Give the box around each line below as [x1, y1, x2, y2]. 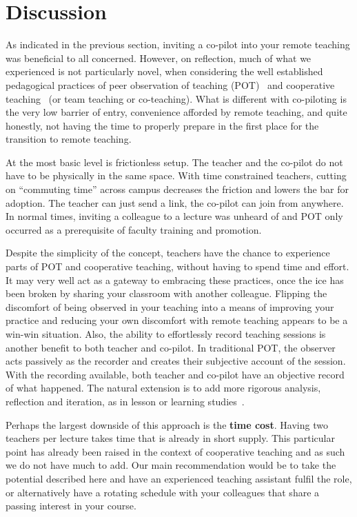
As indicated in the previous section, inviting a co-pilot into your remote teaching [6, 37, 350, 52]
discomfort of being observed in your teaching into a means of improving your [6, 299, 334, 314]
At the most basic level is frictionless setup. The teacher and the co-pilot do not [6, 154, 343, 169]
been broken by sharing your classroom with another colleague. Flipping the [6, 286, 327, 301]
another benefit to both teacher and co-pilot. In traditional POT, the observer [6, 340, 336, 354]
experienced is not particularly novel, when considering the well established [6, 64, 323, 79]
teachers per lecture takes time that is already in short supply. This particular [6, 431, 335, 445]
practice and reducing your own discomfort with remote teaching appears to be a [6, 313, 348, 327]
